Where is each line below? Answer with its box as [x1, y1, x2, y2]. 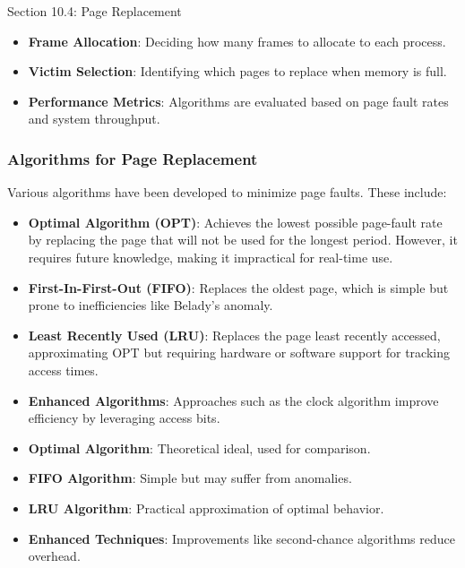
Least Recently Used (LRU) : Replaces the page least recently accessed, [28, 325, 441, 344]
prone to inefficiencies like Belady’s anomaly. [28, 296, 273, 314]
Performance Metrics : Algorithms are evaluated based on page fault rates [28, 91, 449, 110]
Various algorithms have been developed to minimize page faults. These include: [7, 183, 447, 202]
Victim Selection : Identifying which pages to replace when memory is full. [28, 62, 447, 81]
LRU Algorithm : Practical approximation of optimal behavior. [28, 498, 384, 517]
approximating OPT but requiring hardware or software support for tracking [28, 343, 450, 362]
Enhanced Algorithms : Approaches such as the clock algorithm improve [28, 391, 439, 409]
